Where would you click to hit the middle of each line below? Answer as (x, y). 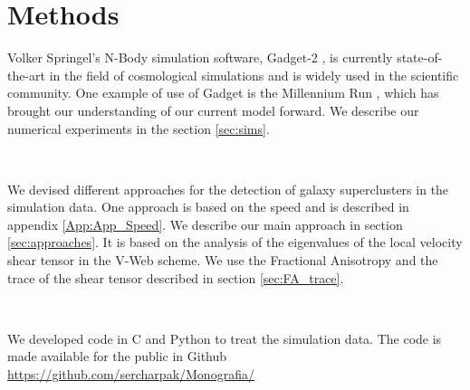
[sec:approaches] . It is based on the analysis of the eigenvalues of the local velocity (235, 242)
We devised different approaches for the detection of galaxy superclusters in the (228, 189)
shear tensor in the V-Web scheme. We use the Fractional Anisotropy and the (223, 260)
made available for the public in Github (117, 356)
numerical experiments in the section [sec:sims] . (139, 128)
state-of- (420, 57)
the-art (27, 75)
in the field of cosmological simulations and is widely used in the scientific (254, 75)
